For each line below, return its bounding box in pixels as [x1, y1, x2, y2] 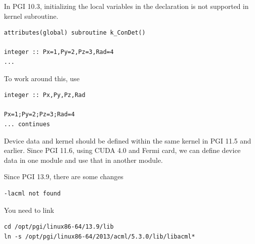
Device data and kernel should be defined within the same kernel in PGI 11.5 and [4, 135, 252, 146]
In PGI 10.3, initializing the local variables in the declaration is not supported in [4, 1, 249, 11]
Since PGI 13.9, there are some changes [4, 171, 124, 182]
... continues [4, 120, 50, 128]
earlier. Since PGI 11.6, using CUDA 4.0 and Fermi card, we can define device [4, 145, 241, 155]
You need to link [4, 204, 54, 215]
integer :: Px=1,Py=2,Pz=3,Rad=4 [4, 49, 114, 56]
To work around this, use [4, 73, 80, 83]
